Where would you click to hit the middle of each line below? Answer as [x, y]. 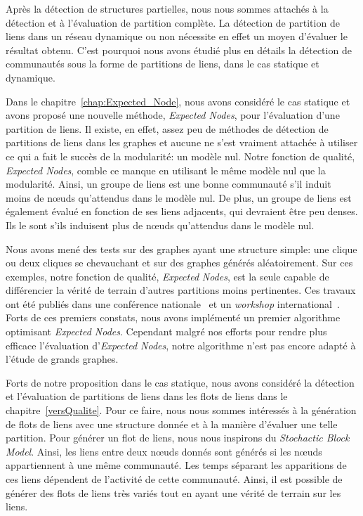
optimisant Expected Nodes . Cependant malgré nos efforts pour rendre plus [166, 331]
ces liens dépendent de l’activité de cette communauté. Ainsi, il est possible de [174, 479]
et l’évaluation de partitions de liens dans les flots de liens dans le [147, 396]
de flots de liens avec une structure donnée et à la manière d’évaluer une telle [172, 424]
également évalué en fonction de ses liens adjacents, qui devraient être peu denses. [182, 211]
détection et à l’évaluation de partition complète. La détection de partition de [173, 22]
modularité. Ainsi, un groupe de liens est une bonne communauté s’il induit [169, 184]
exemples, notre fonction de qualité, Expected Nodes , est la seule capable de [167, 276]
